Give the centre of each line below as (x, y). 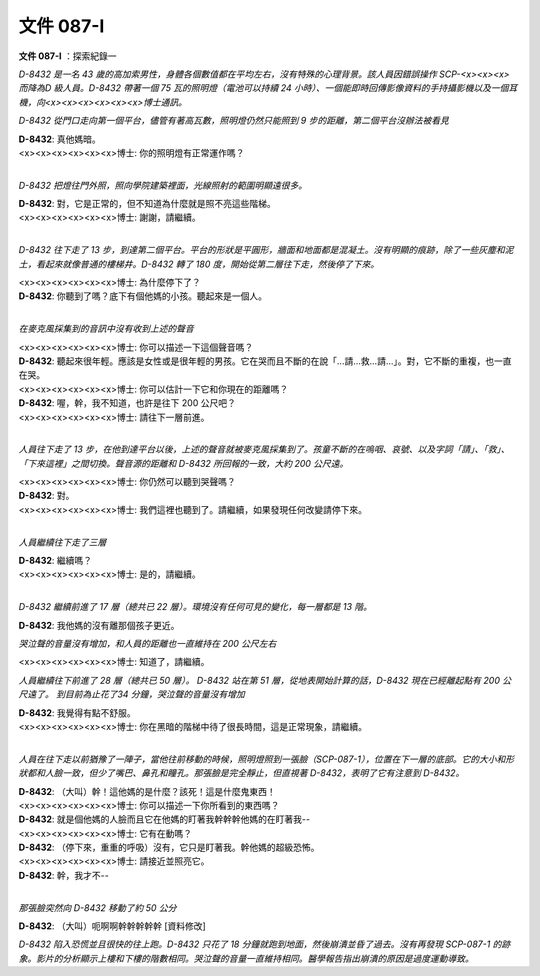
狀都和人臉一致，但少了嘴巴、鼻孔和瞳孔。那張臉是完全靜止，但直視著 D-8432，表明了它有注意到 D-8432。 (241, 773)
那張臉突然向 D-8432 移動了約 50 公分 (97, 907)
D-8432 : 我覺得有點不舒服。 (77, 712)
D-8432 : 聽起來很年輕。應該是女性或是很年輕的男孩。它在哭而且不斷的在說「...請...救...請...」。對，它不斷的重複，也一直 (265, 361)
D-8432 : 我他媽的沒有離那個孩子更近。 (99, 625)
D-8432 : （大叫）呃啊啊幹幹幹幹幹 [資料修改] (112, 926)
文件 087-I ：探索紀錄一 (67, 56)
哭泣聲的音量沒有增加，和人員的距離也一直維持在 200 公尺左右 (147, 643)
